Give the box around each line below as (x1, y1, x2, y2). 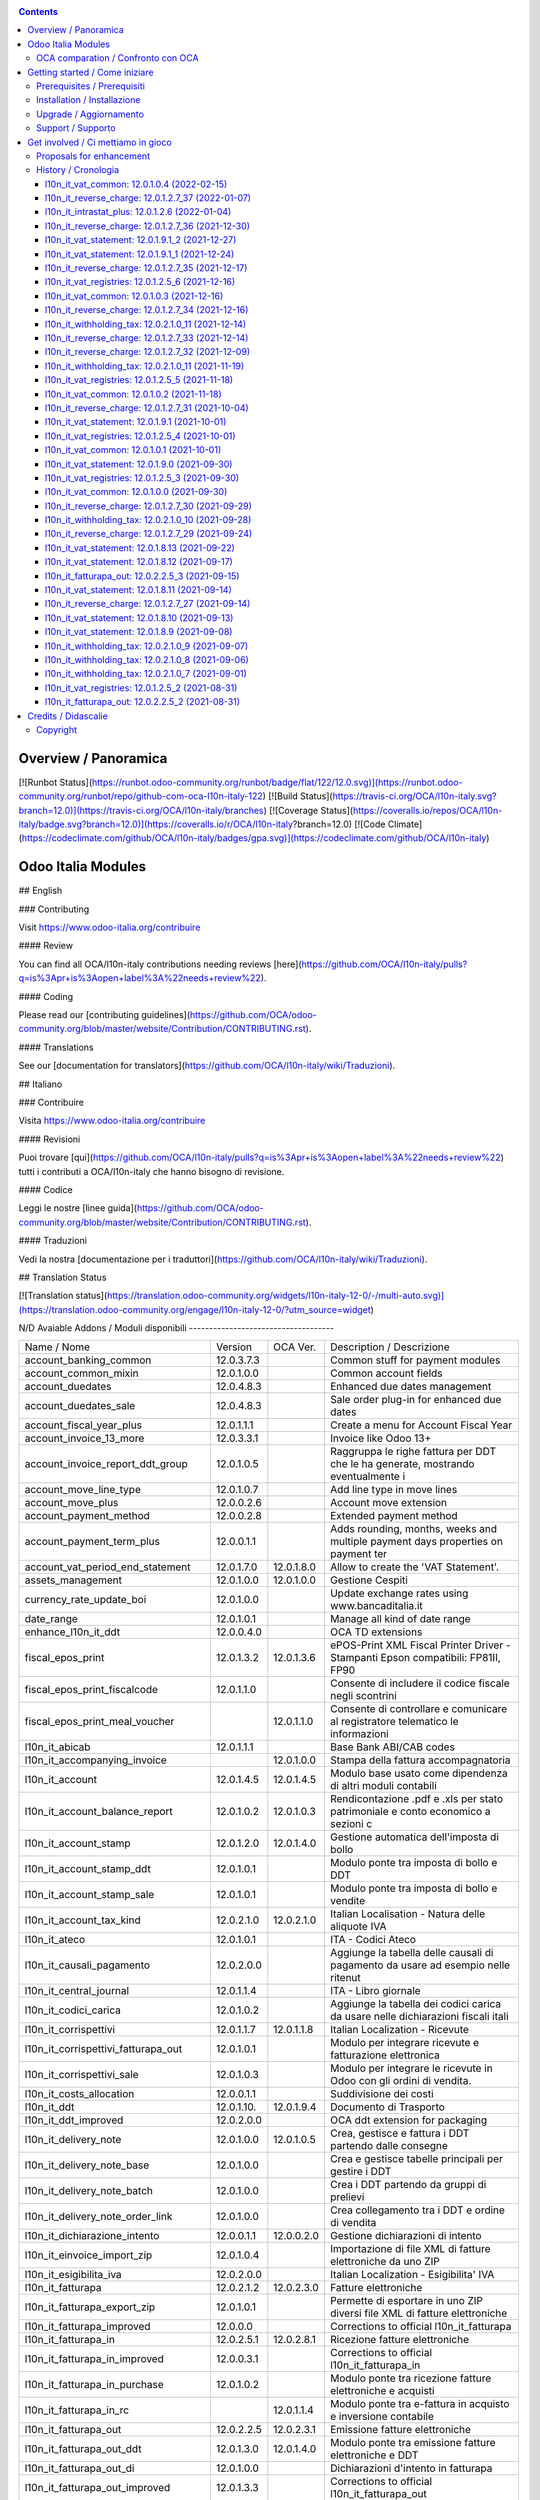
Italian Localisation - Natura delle (330, 1907, 486, 1921)
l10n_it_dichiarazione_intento (24, 2229, 160, 2243)
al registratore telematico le (330, 1715, 459, 1729)
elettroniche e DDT (330, 2448, 419, 2462)
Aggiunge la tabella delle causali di (330, 1946, 494, 1960)
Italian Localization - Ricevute (330, 2023, 470, 2037)
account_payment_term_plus (24, 1535, 160, 1549)
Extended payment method (330, 1509, 459, 1523)
